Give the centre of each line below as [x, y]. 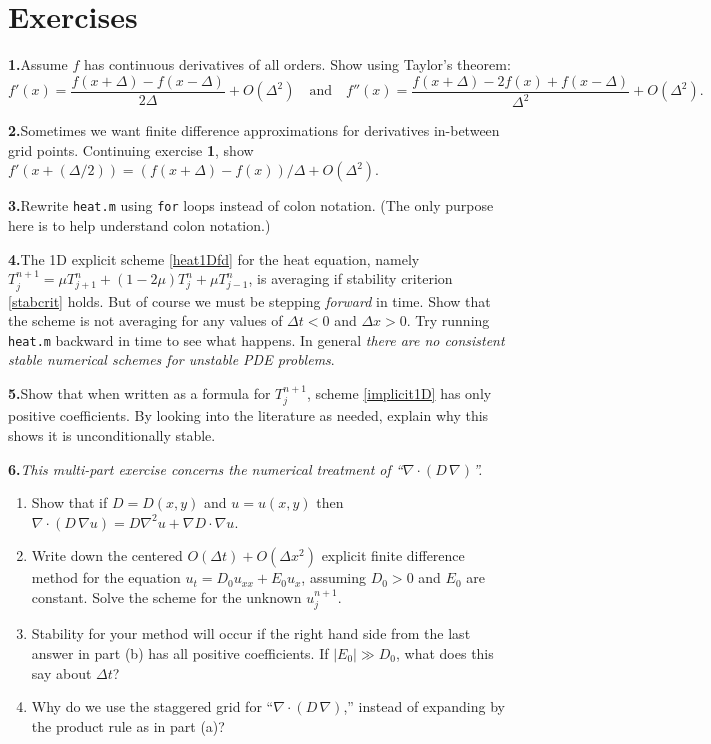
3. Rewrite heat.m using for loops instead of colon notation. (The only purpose [251, 205]
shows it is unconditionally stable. [112, 435]
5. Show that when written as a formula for [139, 393]
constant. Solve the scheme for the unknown [166, 597]
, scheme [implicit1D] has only [399, 393]
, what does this [445, 653]
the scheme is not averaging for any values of [145, 320]
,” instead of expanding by [424, 706]
